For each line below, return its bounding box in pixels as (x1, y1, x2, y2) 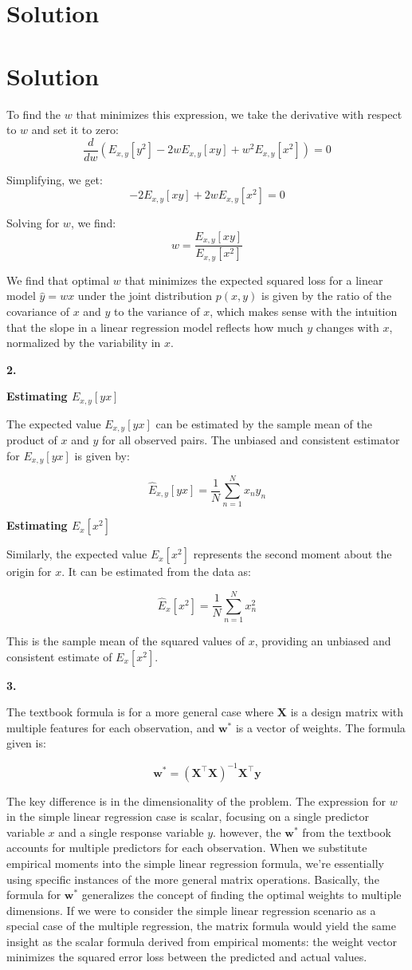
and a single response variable (58, 823, 204, 840)
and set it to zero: (31, 121, 119, 138)
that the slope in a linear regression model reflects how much (6, 318, 304, 335)
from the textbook (302, 823, 391, 840)
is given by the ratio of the (261, 287, 392, 304)
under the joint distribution (77, 287, 213, 304)
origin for (6, 563, 52, 580)
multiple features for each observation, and (6, 719, 215, 735)
